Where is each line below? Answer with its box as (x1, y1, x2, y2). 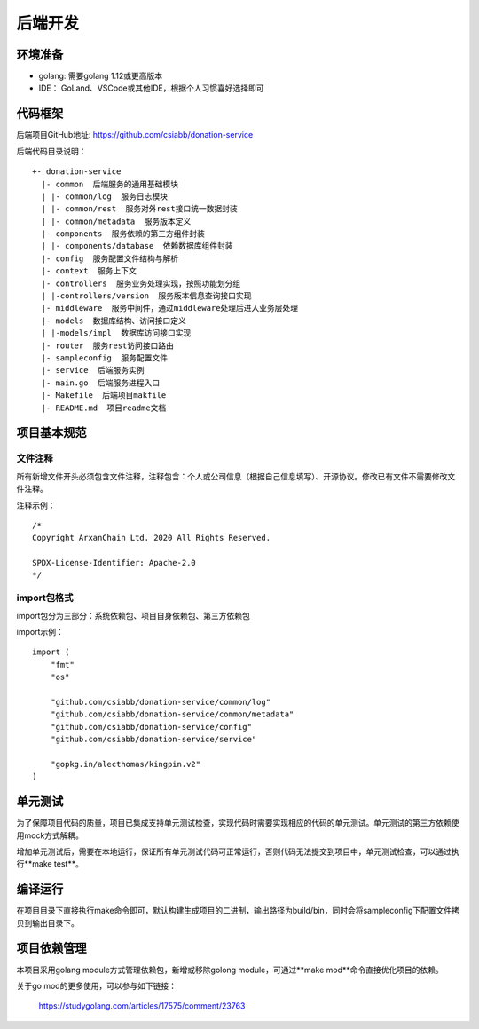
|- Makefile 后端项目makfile (41, 391, 167, 400)
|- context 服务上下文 (41, 266, 137, 276)
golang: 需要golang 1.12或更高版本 (38, 71, 163, 82)
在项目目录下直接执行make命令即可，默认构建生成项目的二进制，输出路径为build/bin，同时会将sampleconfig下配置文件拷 (16, 906, 460, 916)
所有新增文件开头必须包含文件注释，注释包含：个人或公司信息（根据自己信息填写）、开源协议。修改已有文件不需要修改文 (16, 471, 456, 481)
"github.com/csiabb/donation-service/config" (50, 722, 253, 732)
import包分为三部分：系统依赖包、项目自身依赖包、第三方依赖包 (16, 610, 250, 621)
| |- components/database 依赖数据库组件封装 (41, 241, 234, 251)
